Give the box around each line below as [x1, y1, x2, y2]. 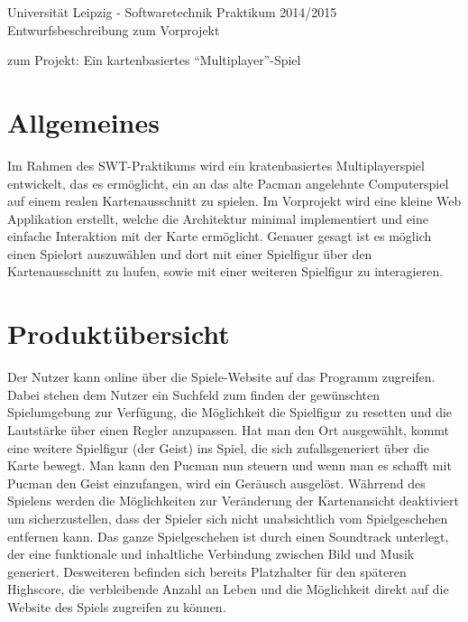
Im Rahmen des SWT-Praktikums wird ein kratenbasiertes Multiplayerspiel [7, 155, 425, 174]
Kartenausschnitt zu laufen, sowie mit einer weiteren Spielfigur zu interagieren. [7, 262, 444, 281]
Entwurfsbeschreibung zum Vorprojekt [7, 20, 220, 39]
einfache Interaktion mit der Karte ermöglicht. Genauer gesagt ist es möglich [7, 227, 432, 246]
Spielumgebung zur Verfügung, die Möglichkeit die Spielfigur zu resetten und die [7, 403, 453, 422]
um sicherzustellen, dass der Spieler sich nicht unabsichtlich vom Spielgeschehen [7, 508, 448, 527]
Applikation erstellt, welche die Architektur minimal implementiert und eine [7, 209, 428, 227]
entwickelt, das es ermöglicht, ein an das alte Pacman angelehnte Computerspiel [7, 173, 449, 192]
